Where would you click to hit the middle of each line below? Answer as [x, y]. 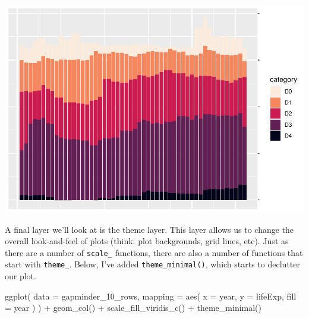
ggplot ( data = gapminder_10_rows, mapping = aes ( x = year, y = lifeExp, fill [151, 296]
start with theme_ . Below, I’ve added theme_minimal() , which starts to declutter [152, 264]
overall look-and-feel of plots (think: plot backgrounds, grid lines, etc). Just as [147, 241]
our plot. [21, 276]
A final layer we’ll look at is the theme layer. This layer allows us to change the [149, 229]
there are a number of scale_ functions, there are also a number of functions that [154, 252]
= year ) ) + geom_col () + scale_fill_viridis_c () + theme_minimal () [133, 308]
